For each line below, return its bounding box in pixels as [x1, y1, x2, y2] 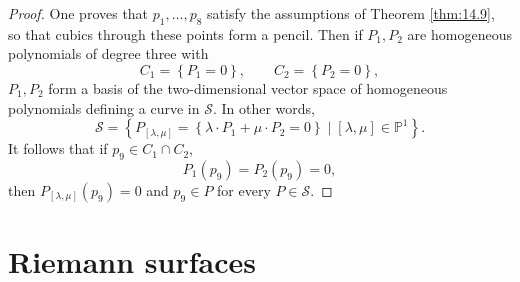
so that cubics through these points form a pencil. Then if [8, 23, 363, 44]
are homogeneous [407, 23, 512, 44]
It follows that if [8, 138, 108, 159]
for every [217, 179, 271, 200]
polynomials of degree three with [8, 43, 209, 64]
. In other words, [212, 97, 315, 118]
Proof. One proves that [8, 3, 149, 23]
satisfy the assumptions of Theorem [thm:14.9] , [207, 3, 495, 23]
